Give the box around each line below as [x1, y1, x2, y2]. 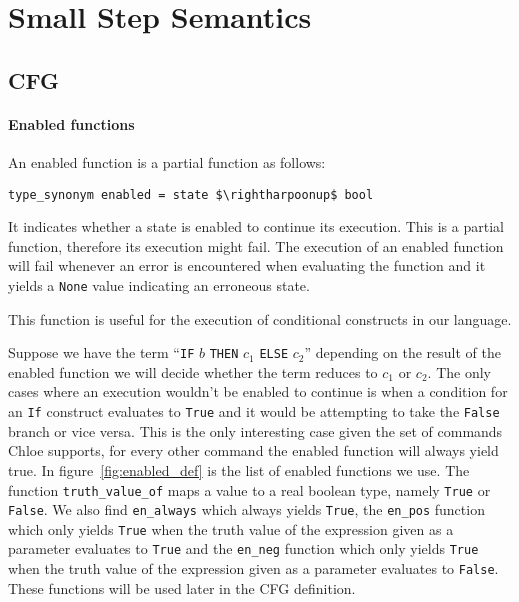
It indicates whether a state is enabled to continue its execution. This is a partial [8, 216, 504, 237]
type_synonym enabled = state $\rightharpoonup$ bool [8, 187, 374, 202]
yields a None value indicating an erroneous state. [8, 274, 310, 295]
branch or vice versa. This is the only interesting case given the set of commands [8, 420, 503, 441]
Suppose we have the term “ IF [8, 342, 195, 363]
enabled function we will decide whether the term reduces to [8, 361, 378, 382]
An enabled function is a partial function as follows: [8, 151, 326, 172]
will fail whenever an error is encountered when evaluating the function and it [8, 255, 486, 276]
